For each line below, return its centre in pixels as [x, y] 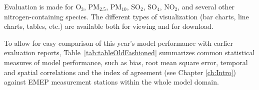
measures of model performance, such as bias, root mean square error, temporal [126, 62]
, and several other [206, 6]
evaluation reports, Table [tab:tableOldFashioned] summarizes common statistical [129, 52]
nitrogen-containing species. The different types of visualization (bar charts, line [126, 16]
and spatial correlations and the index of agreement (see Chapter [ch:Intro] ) [120, 72]
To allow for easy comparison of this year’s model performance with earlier [118, 43]
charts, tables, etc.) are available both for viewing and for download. [109, 26]
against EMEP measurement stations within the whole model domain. [111, 82]
